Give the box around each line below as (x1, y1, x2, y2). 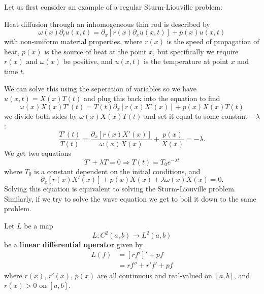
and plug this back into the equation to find (83, 93, 220, 104)
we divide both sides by (4, 110, 77, 121)
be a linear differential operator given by (4, 239, 143, 250)
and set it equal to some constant (144, 110, 248, 121)
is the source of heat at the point (44, 46, 147, 56)
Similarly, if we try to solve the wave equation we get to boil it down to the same (4, 193, 256, 204)
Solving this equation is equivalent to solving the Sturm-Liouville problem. (4, 183, 236, 194)
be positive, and (63, 56, 113, 67)
